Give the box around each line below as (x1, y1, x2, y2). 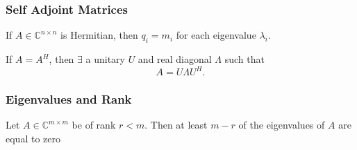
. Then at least (144, 118, 208, 132)
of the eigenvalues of (238, 118, 325, 132)
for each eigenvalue (176, 28, 256, 42)
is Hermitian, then (60, 28, 138, 42)
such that (224, 52, 265, 66)
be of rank (72, 118, 116, 132)
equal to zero (6, 131, 60, 145)
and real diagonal (138, 52, 212, 66)
